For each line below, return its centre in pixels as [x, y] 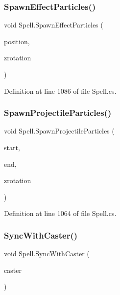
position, [17, 41]
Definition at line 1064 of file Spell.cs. [60, 213]
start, [12, 147]
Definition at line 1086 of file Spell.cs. [60, 91]
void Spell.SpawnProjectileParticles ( [59, 131]
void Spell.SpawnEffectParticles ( [54, 25]
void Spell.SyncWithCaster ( [47, 254]
